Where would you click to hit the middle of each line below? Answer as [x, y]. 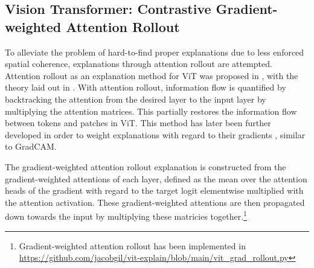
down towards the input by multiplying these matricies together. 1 [126, 215]
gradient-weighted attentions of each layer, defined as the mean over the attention [156, 178]
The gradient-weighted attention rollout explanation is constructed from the [146, 166]
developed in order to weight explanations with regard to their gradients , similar [155, 134]
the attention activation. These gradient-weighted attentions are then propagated [155, 202]
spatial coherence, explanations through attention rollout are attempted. [139, 64]
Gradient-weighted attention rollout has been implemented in [132, 245]
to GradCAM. [31, 146]
